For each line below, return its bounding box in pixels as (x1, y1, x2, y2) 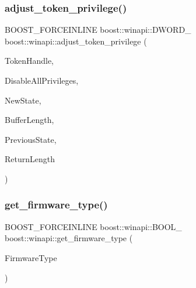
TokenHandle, (5, 54, 54, 67)
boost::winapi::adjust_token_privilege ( (5, 35, 147, 47)
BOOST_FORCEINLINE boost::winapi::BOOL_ (5, 220, 182, 232)
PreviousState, (5, 133, 57, 145)
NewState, (5, 94, 41, 106)
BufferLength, (5, 114, 54, 126)
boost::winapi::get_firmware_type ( (5, 232, 133, 244)
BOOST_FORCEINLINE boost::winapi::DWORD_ (5, 23, 191, 36)
